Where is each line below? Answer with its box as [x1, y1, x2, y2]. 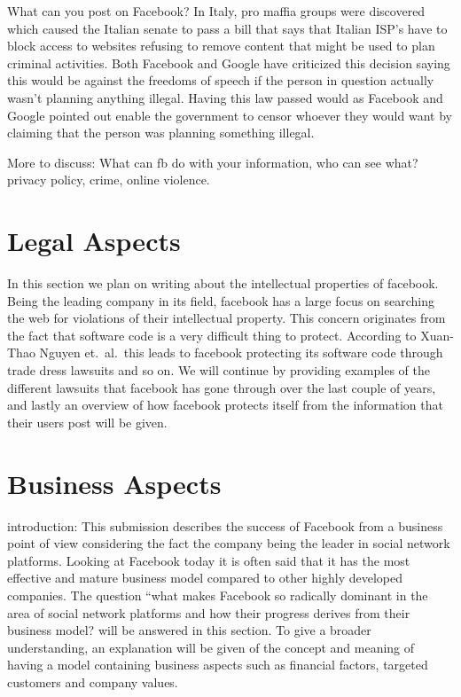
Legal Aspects [7, 223, 181, 259]
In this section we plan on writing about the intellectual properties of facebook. [7, 274, 439, 293]
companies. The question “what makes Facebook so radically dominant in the [7, 585, 428, 604]
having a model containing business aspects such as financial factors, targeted [7, 655, 428, 674]
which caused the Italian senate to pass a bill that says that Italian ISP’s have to [7, 19, 448, 37]
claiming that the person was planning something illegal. [7, 123, 315, 142]
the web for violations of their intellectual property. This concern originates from [7, 309, 446, 327]
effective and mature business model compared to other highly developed [7, 568, 402, 587]
